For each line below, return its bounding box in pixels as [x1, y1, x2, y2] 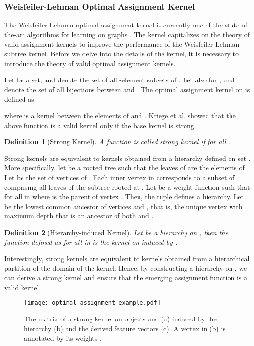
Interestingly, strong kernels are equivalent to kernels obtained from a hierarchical [4, 253, 250, 264]
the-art [4, 29, 25, 39]
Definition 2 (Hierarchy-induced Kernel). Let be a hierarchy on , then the [4, 227, 228, 237]
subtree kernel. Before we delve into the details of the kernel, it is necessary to [4, 49, 239, 58]
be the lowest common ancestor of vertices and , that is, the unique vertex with [4, 201, 243, 211]
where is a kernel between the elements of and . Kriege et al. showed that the [4, 110, 236, 120]
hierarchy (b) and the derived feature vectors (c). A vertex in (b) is [24, 323, 226, 333]
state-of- [225, 20, 250, 30]
